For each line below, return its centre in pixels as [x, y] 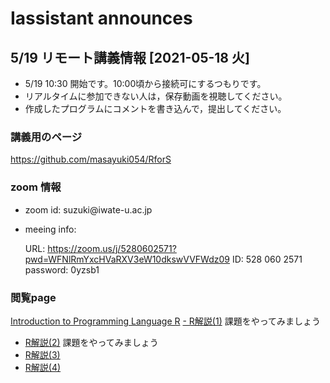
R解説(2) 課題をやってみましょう [91, 342]
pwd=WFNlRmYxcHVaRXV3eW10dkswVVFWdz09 [127, 259]
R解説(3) [42, 354]
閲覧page [33, 297]
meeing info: [50, 229]
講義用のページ [46, 137]
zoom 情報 [36, 187]
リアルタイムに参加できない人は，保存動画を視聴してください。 [156, 96]
